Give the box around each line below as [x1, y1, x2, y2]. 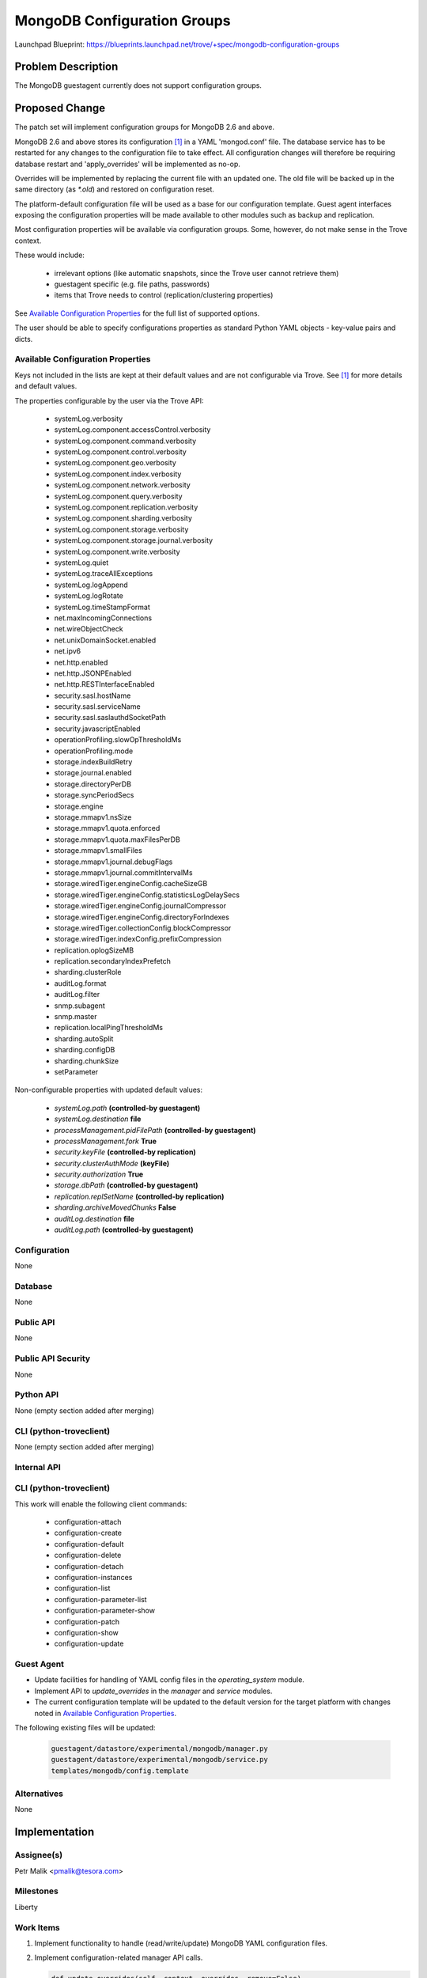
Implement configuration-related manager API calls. [34, 1953, 203, 1962]
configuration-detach [54, 1561, 124, 1571]
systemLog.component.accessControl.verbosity [54, 425, 211, 434]
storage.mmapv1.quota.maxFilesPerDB [54, 835, 181, 844]
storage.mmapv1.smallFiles [54, 846, 142, 855]
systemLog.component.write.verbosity [54, 547, 180, 556]
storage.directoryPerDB [54, 779, 132, 789]
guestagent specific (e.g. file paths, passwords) [54, 279, 210, 289]
